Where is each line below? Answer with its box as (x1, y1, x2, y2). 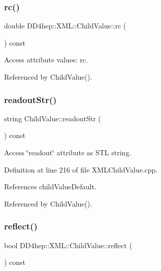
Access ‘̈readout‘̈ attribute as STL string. (4, 147, 132, 157)
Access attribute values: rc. (4, 54, 88, 65)
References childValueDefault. (4, 181, 96, 192)
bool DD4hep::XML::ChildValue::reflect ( (4, 240, 132, 250)
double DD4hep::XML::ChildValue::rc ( (4, 20, 126, 31)
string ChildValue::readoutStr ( (4, 113, 101, 123)
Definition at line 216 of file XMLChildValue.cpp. (4, 164, 158, 175)
